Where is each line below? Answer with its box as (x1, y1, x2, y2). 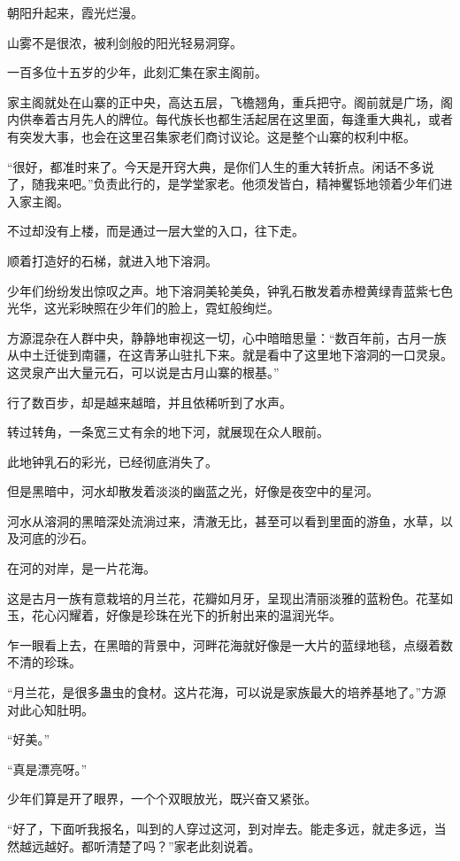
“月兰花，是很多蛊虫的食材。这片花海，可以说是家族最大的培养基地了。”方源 (7, 683, 447, 702)
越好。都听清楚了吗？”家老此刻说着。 (43, 836, 261, 855)
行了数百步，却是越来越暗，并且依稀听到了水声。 (7, 392, 292, 411)
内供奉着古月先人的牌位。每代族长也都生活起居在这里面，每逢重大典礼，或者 (7, 110, 453, 128)
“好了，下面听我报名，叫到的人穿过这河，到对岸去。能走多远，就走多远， (7, 819, 434, 837)
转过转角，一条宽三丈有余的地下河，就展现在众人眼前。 (7, 423, 329, 441)
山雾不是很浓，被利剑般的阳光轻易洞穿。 (7, 33, 242, 51)
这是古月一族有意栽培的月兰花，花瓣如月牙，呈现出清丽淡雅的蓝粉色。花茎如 (7, 588, 453, 607)
